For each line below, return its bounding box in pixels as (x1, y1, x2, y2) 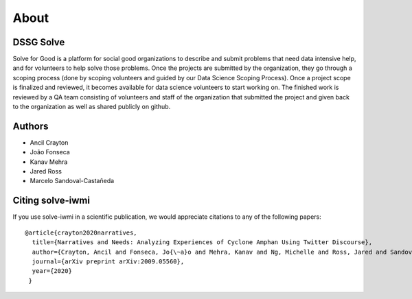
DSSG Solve (12, 36, 65, 48)
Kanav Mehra (30, 158, 68, 166)
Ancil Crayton (30, 138, 69, 147)
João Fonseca (30, 148, 70, 156)
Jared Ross (30, 167, 62, 176)
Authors (12, 120, 49, 132)
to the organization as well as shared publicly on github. (12, 103, 171, 111)
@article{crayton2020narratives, (25, 228, 137, 237)
